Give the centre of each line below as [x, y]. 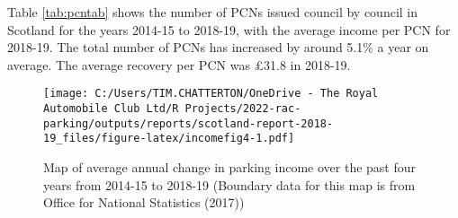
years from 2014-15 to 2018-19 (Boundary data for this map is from [229, 184]
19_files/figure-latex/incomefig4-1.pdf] [169, 139]
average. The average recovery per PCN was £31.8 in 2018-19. [179, 64]
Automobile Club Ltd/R [111, 109]
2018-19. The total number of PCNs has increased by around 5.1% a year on [218, 47]
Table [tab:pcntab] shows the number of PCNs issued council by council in [213, 12]
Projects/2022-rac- [243, 109]
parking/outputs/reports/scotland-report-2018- [189, 123]
